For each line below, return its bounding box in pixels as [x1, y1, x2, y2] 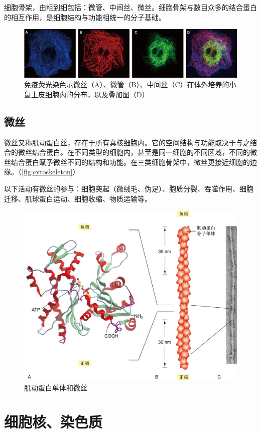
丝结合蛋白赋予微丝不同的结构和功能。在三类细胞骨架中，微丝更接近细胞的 [4, 156, 250, 167]
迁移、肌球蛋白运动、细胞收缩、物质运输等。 [4, 193, 152, 203]
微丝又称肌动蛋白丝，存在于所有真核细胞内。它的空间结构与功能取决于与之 [4, 137, 250, 147]
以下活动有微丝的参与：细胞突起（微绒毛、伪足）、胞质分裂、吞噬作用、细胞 [4, 183, 253, 194]
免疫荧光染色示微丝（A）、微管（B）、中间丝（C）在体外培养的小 [24, 79, 236, 90]
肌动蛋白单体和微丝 [24, 382, 87, 392]
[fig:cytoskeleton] [22, 166, 73, 177]
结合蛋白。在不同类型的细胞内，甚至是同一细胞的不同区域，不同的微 [32, 147, 257, 157]
